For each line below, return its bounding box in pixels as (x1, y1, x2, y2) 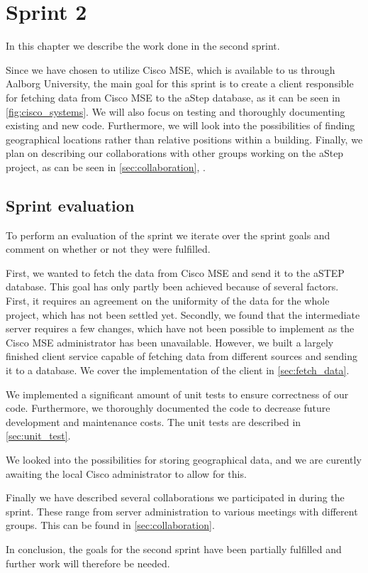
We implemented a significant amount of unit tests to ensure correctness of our (6, 386, 349, 401)
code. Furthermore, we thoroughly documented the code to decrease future (6, 400, 330, 415)
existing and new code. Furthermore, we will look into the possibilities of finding (6, 118, 355, 133)
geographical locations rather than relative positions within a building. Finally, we (6, 131, 363, 146)
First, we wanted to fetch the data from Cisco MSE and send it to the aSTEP (6, 265, 345, 280)
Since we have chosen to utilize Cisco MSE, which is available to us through (6, 62, 335, 77)
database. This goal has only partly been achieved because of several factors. (6, 279, 339, 294)
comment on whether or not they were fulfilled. (6, 241, 211, 256)
